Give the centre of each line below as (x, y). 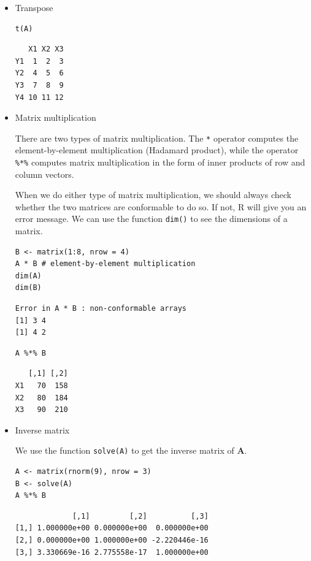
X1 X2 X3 (46, 49)
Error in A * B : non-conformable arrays (101, 309)
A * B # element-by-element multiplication (105, 264)
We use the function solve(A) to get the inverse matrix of (125, 450)
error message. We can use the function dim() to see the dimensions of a (151, 219)
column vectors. (44, 174)
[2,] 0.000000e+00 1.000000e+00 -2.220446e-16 (112, 540)
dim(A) (28, 276)
